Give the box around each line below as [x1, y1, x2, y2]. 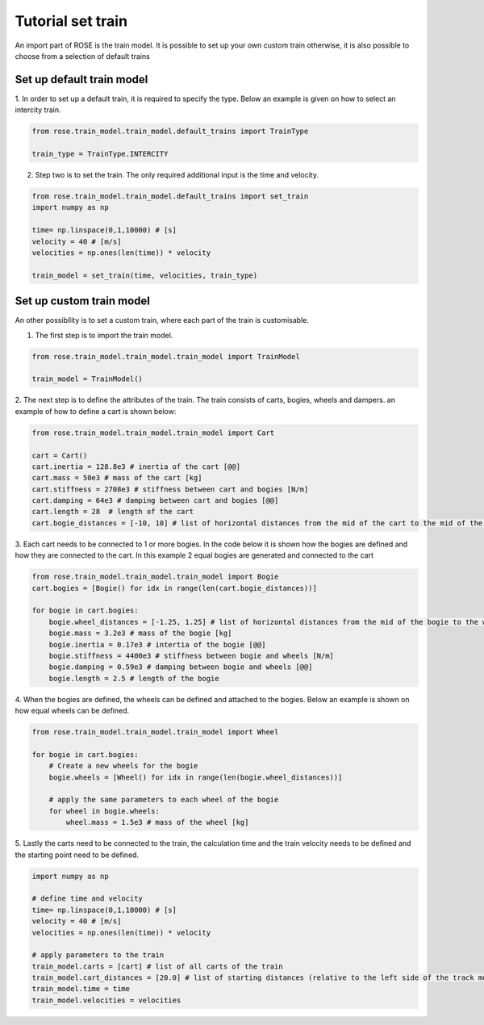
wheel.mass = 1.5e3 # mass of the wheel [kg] [65, 818, 249, 827]
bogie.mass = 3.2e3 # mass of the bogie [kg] [48, 629, 232, 638]
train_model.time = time [31, 985, 131, 994]
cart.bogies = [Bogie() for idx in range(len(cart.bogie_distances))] [31, 584, 318, 592]
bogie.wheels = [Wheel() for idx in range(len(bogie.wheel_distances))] [48, 772, 343, 782]
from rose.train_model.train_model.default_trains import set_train [31, 191, 309, 201]
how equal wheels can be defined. [15, 706, 130, 716]
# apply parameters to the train [31, 951, 165, 960]
